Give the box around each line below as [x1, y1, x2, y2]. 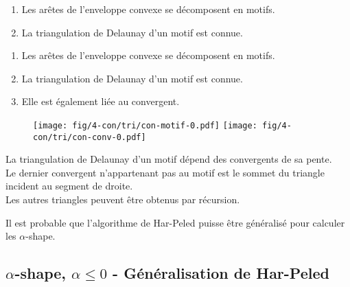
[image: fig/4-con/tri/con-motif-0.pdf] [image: [33, 120, 257, 130]
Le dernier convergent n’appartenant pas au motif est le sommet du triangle [5, 165, 325, 179]
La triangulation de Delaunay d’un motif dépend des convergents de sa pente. [5, 152, 332, 166]
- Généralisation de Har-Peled [113, 262, 329, 284]
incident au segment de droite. [5, 179, 133, 193]
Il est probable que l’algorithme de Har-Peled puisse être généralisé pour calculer [5, 215, 345, 229]
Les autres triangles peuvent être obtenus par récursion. [5, 192, 240, 207]
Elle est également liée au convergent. [21, 94, 180, 108]
